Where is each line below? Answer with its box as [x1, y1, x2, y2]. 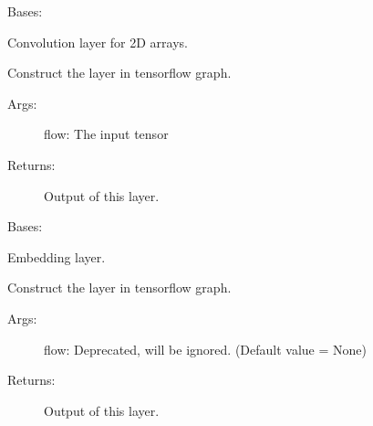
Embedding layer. [7, 247, 106, 266]
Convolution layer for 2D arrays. [7, 32, 189, 51]
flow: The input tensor [44, 124, 169, 144]
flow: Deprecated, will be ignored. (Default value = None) [44, 339, 367, 358]
